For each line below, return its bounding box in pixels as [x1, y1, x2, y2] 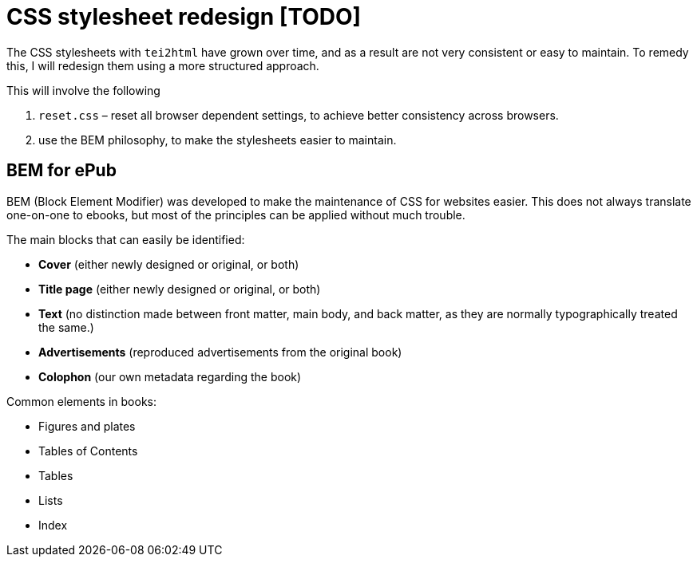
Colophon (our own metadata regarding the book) [38, 369, 302, 384]
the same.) [38, 320, 94, 334]
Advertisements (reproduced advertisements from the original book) [38, 344, 402, 359]
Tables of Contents [38, 443, 138, 458]
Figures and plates [38, 419, 136, 433]
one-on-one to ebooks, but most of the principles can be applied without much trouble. [6, 207, 465, 222]
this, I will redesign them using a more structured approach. [6, 58, 319, 73]
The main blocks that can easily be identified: [6, 232, 245, 246]
